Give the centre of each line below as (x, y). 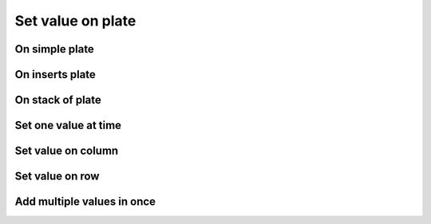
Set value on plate (75, 21)
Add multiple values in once (85, 202)
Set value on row (57, 177)
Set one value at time (68, 126)
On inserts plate (55, 75)
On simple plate (55, 49)
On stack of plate (58, 100)
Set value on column (67, 151)
